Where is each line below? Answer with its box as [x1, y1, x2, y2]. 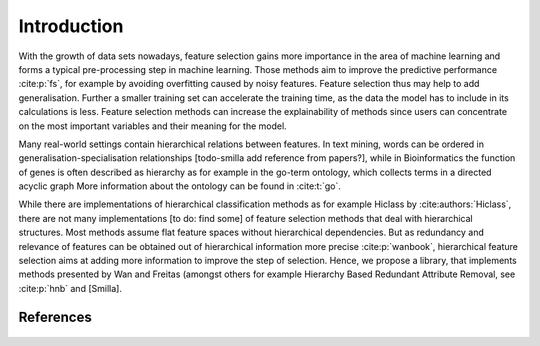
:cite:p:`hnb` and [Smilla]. [18, 282, 122, 294]
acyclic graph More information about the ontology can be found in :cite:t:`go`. [18, 180, 342, 192]
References [18, 308, 92, 325]
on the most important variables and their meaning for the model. [18, 120, 287, 132]
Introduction [18, 15, 124, 37]
